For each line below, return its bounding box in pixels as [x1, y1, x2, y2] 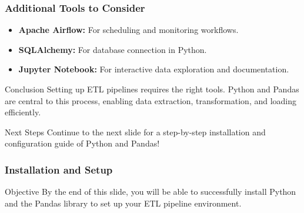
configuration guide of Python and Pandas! [5, 137, 160, 149]
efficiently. [5, 106, 41, 118]
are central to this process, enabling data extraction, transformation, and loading [5, 94, 297, 106]
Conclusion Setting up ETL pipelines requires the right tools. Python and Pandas [5, 83, 299, 95]
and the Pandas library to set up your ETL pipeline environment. [5, 197, 242, 209]
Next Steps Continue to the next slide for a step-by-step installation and [5, 125, 266, 138]
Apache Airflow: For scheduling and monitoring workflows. [18, 24, 239, 36]
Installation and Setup [5, 162, 113, 177]
